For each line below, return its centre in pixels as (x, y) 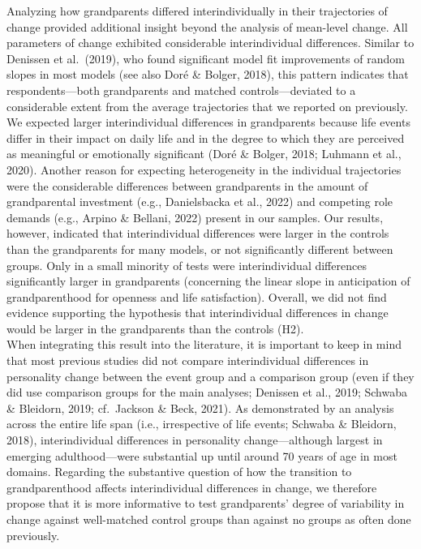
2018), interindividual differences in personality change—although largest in (195, 440)
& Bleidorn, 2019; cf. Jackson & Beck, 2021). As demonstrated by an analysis (200, 407)
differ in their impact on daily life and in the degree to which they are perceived (206, 137)
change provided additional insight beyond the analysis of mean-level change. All (207, 26)
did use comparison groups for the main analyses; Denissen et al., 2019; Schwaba (207, 392)
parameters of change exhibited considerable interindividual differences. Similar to (210, 43)
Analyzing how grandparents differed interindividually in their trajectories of (197, 11)
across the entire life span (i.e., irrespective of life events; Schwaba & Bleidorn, (202, 424)
